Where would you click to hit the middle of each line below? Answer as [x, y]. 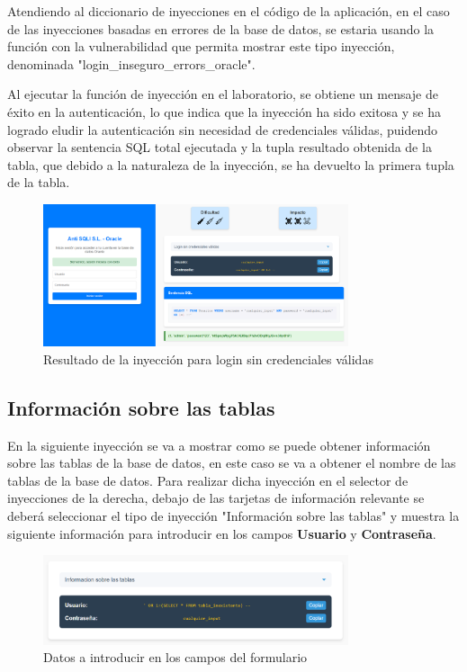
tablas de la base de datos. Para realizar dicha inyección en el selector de [208, 480]
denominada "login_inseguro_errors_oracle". [131, 63]
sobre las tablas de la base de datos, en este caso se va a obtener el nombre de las [232, 463]
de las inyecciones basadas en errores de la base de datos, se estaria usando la [221, 28]
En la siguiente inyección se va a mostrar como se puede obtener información [219, 445]
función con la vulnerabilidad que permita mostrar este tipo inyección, [201, 46]
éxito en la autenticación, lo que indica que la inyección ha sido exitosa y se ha [225, 111]
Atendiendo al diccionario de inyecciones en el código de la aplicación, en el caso [229, 11]
